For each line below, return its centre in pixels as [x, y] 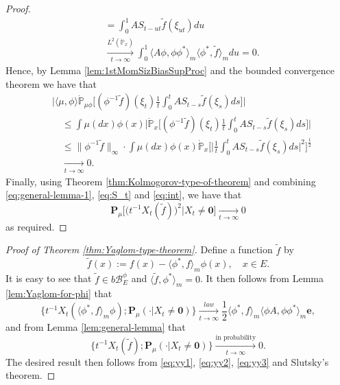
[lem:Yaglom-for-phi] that [59, 293]
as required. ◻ [36, 226]
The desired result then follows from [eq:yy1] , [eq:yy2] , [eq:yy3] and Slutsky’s [167, 361]
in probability [236, 337]
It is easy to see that [49, 278]
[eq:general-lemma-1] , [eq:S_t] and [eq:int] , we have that [124, 195]
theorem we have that [51, 83]
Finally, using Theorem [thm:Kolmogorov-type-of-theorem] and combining [161, 181]
